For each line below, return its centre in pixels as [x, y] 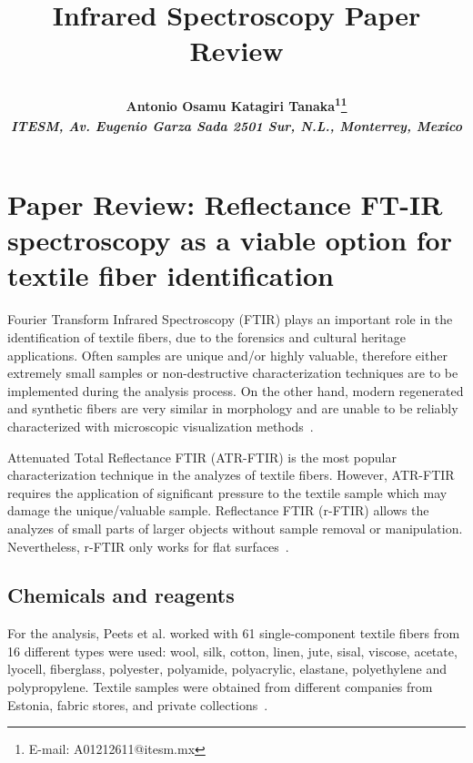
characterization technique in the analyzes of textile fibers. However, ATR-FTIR [231, 475]
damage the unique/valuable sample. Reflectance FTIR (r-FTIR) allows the [218, 510]
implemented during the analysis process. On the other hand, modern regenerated [236, 390]
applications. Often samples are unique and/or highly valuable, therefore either [227, 355]
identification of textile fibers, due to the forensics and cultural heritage [206, 336]
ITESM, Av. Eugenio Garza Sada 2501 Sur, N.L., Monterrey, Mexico [236, 126]
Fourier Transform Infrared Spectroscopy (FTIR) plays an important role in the [230, 319]
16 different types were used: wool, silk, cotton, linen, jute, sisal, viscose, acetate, [232, 651]
